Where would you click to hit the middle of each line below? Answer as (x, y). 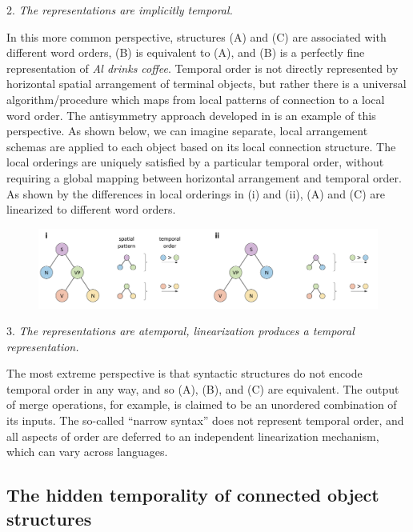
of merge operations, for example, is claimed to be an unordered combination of (202, 404)
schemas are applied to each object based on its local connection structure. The (201, 146)
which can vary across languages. (87, 452)
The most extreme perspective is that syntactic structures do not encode (184, 373)
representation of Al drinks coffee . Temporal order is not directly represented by (202, 68)
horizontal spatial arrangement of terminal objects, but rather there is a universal (206, 84)
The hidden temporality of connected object (193, 495)
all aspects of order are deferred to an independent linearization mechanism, (193, 436)
